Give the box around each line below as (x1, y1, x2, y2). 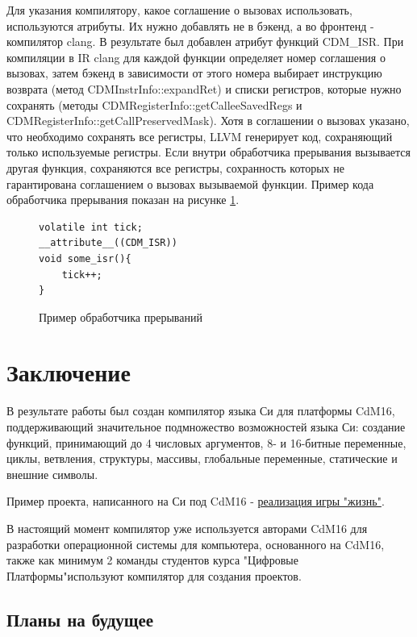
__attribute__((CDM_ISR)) (39, 237, 177, 249)
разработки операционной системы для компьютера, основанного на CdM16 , (6, 535, 385, 552)
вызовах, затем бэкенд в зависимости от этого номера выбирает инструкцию (6, 65, 382, 81)
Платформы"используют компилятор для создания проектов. (6, 567, 302, 584)
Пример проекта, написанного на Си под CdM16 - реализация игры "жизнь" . (6, 493, 385, 510)
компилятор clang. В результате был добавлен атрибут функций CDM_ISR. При (6, 33, 404, 50)
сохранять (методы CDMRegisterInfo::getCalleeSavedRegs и (6, 96, 302, 113)
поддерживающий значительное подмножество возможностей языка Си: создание (6, 418, 406, 435)
